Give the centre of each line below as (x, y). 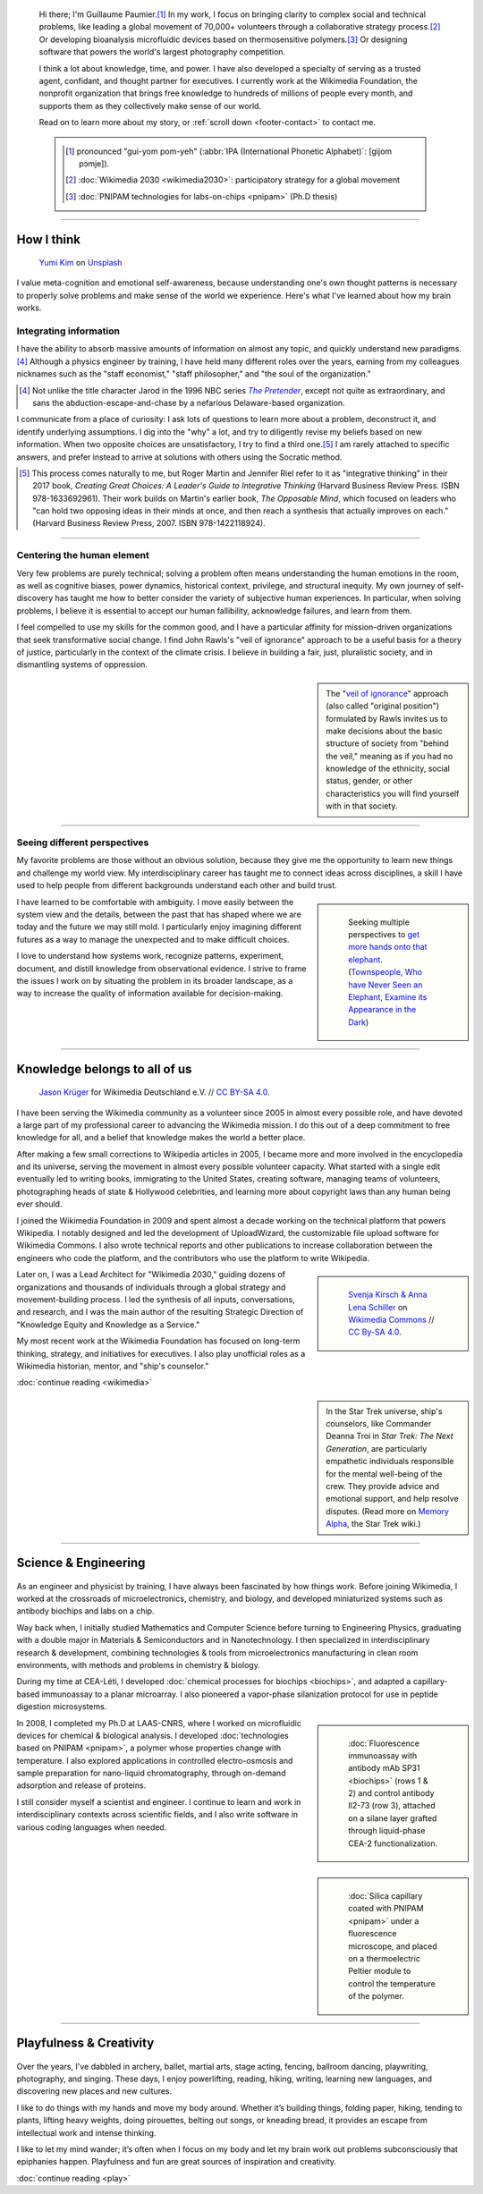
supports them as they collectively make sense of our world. (150, 106)
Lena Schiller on (378, 1307)
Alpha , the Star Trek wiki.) (373, 1524)
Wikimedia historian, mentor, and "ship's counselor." (113, 1366)
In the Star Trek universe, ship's (384, 1411)
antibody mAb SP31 (384, 1768)
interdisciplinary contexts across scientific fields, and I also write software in (157, 1815)
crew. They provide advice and (383, 1487)
